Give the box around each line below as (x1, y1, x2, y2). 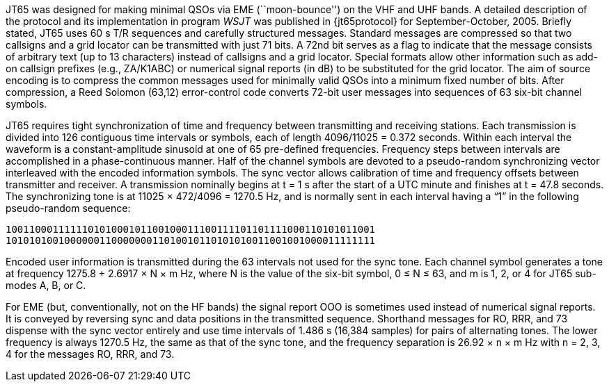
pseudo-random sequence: (6, 202, 131, 214)
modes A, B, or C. (6, 279, 86, 291)
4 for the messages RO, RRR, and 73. (6, 348, 175, 360)
